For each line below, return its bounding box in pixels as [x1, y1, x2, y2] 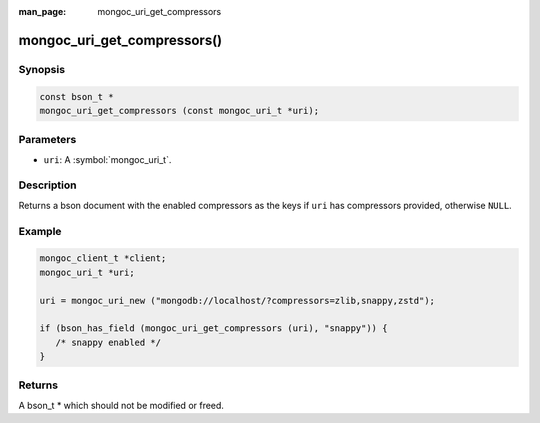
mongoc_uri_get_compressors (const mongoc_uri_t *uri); [39, 105, 320, 116]
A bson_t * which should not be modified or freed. [18, 399, 225, 411]
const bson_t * [39, 91, 114, 102]
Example [18, 224, 62, 238]
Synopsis [18, 62, 65, 76]
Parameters [18, 133, 77, 147]
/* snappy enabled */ [55, 336, 162, 348]
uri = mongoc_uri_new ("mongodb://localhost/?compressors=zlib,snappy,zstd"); [39, 295, 435, 306]
